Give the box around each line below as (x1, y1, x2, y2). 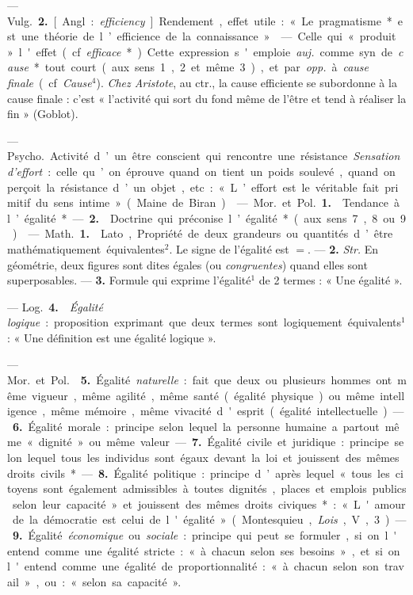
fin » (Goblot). (7, 105, 78, 122)
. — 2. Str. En (308, 240, 379, 257)
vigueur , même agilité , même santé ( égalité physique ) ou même (32, 387, 375, 403)
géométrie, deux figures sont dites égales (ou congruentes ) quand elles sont (7, 256, 368, 273)
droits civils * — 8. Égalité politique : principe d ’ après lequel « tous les (7, 464, 390, 481)
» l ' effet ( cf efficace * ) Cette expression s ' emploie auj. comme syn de (7, 43, 392, 59)
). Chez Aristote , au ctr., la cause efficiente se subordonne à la (96, 74, 397, 90)
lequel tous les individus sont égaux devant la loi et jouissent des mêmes (27, 449, 400, 466)
